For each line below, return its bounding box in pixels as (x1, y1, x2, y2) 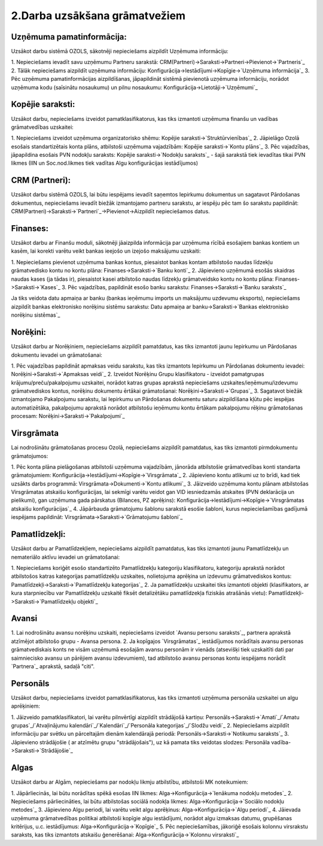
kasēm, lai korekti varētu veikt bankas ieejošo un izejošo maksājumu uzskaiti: (11, 247, 202, 254)
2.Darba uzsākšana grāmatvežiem (11, 9, 185, 22)
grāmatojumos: (11, 452, 48, 459)
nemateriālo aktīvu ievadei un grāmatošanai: (11, 553, 120, 560)
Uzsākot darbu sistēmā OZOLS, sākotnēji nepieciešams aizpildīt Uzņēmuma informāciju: (11, 48, 228, 55)
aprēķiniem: (11, 702, 40, 709)
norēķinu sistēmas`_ (11, 311, 60, 319)
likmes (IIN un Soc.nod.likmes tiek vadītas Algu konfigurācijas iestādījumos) (11, 159, 199, 167)
